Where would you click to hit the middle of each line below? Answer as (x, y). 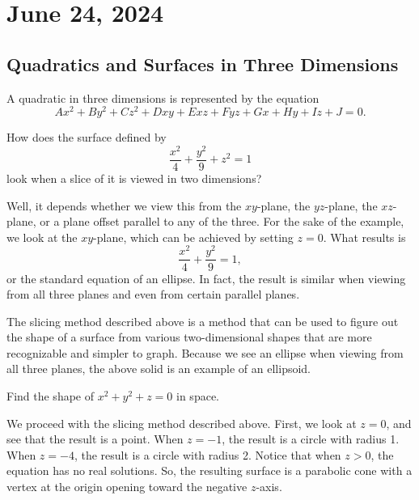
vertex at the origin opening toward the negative (127, 487)
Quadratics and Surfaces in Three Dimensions (203, 64)
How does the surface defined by (87, 137)
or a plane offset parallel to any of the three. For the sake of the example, (222, 221)
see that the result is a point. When (95, 439)
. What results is (364, 237)
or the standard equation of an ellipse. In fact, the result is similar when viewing (206, 278)
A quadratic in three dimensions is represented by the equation (163, 97)
